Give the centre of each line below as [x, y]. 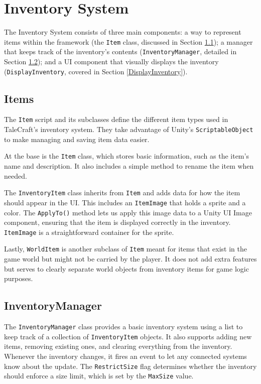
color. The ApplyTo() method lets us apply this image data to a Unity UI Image [128, 212]
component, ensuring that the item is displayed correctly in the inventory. [117, 222]
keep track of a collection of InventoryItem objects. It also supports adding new [128, 336]
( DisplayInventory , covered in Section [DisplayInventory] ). [96, 71]
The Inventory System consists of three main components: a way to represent [123, 32]
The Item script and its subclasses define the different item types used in [116, 119]
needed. [16, 175]
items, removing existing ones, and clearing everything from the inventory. [118, 346]
